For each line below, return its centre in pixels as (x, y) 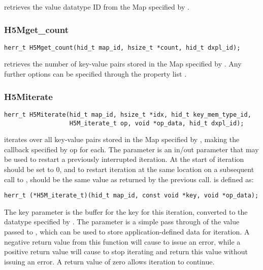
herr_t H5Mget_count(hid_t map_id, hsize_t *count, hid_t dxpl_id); (122, 47)
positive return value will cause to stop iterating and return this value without (126, 251)
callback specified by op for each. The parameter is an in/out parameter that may (131, 149)
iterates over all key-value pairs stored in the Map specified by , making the (122, 139)
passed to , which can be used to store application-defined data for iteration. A (127, 231)
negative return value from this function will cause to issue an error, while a (122, 241)
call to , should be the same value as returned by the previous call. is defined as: (129, 179)
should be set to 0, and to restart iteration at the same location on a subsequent (129, 169)
